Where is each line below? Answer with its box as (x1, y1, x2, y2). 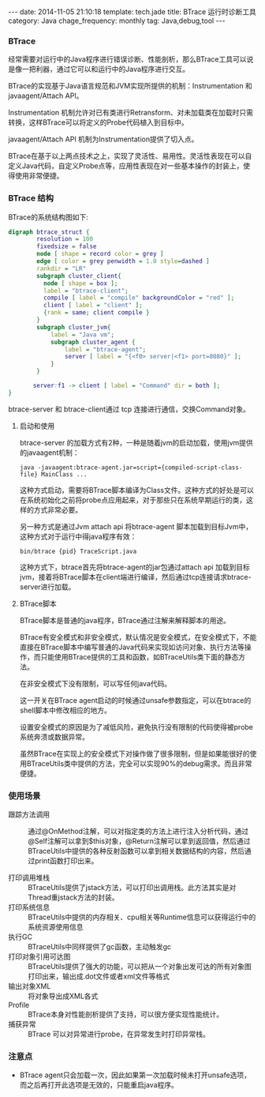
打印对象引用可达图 (8, 952, 71, 961)
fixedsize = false (36, 242, 97, 250)
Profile (8, 1001, 30, 1010)
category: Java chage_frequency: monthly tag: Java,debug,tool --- (8, 16, 226, 25)
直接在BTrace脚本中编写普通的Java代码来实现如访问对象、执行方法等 (19, 642, 245, 652)
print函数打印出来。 (34, 856, 99, 866)
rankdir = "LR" (36, 265, 87, 272)
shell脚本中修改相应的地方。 (19, 705, 112, 715)
